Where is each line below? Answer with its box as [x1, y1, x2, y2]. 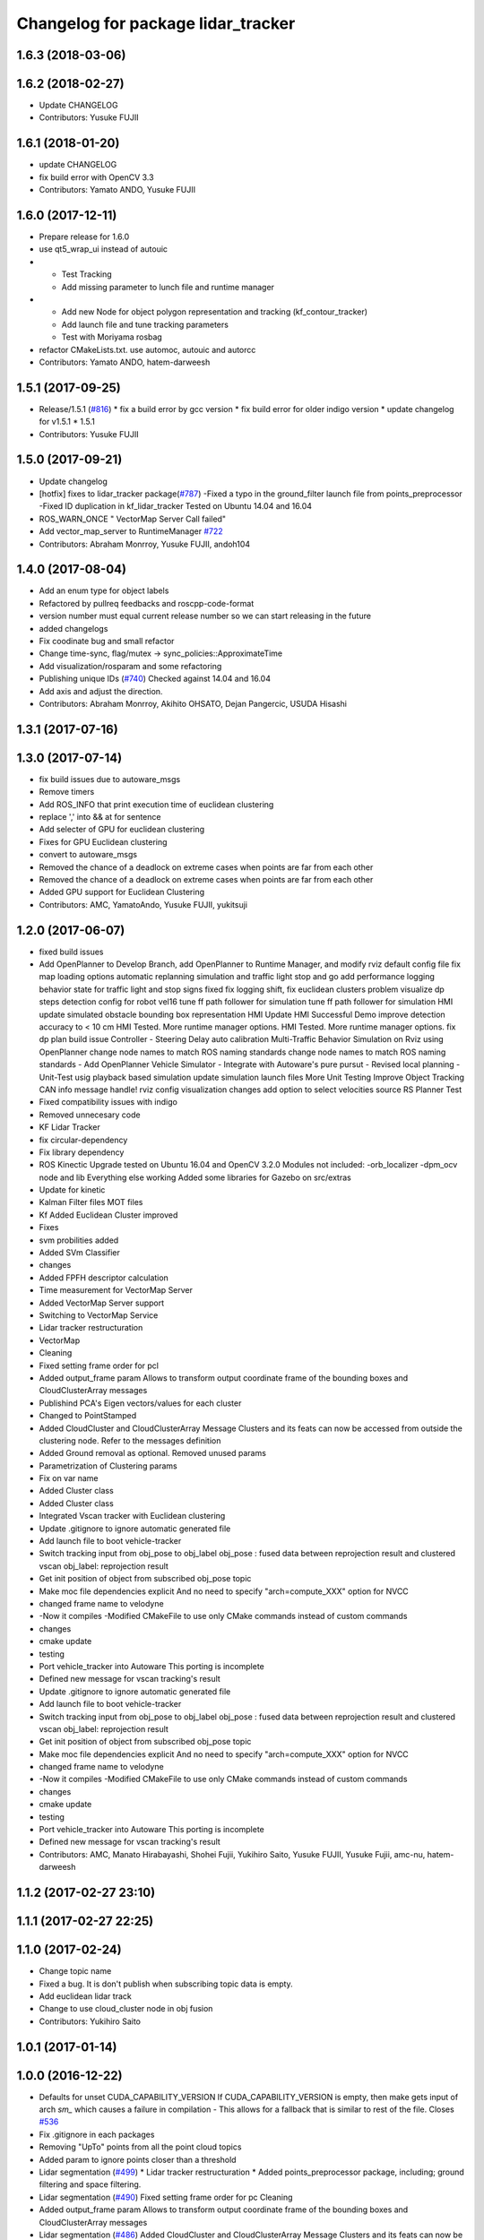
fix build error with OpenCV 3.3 [39, 171, 154, 183]
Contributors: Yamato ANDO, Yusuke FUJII [39, 185, 196, 195]
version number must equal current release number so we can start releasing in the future [39, 610, 372, 622]
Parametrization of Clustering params [39, 1460, 178, 1471]
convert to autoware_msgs [39, 849, 138, 860]
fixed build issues [39, 946, 104, 957]
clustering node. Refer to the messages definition [39, 1434, 221, 1446]
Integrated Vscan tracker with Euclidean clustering [39, 1511, 226, 1521]
